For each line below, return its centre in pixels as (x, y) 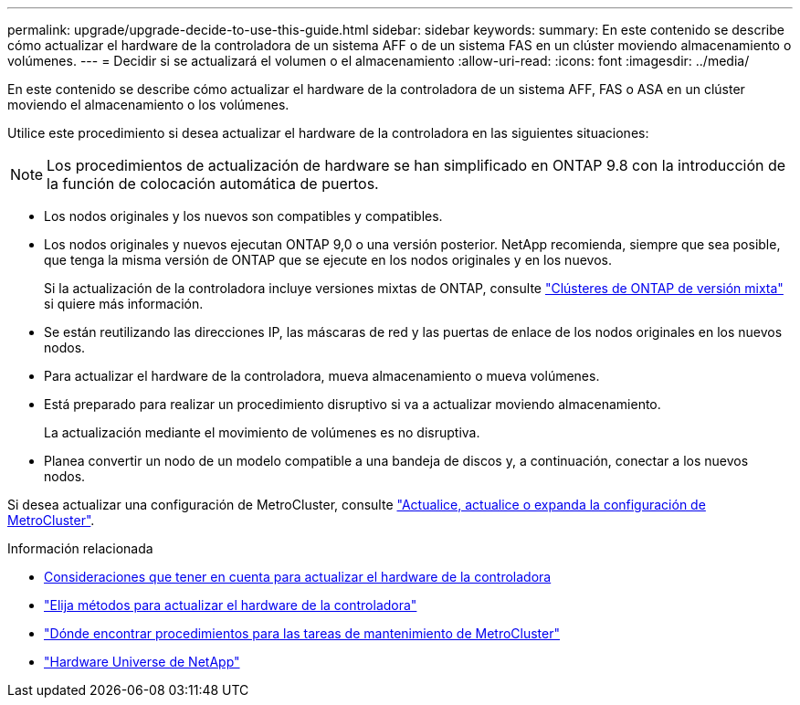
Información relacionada (80, 548)
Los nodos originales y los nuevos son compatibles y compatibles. (243, 216)
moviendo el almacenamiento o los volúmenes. (148, 105)
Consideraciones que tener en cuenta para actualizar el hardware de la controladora (298, 577)
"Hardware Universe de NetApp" (142, 662)
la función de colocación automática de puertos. (213, 184)
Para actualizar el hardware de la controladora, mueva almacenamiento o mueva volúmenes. (322, 376)
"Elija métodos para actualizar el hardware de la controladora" (231, 605)
